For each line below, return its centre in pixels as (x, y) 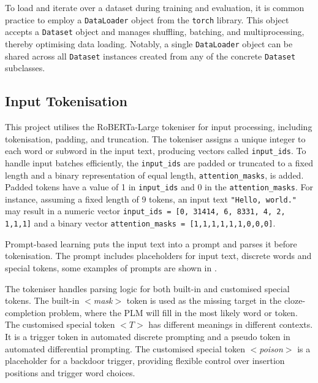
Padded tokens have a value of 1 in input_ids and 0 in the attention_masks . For (159, 187)
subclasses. (25, 68)
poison (271, 348)
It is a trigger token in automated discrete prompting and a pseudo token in (148, 336)
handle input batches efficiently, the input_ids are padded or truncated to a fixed (159, 162)
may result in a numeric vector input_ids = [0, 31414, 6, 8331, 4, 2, (145, 211)
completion (25, 312)
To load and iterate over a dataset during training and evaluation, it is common (155, 7)
